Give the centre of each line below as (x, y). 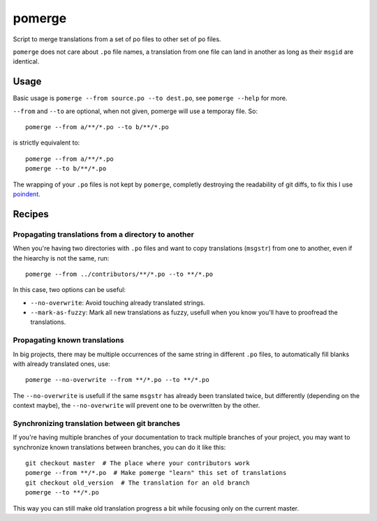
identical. (26, 61)
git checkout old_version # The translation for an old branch (138, 483)
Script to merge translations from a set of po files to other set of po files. (117, 39)
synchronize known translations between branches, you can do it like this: (119, 447)
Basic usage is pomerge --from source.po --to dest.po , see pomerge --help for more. (150, 98)
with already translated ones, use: (62, 364)
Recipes (31, 214)
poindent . (27, 194)
